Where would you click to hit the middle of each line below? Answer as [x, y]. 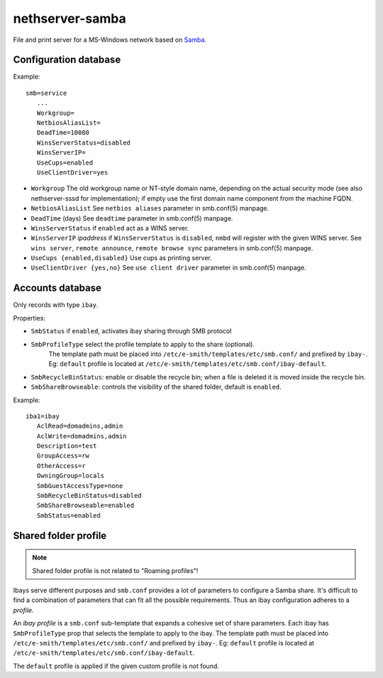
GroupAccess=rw [63, 456]
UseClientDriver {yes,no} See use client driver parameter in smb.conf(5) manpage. [168, 268]
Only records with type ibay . [56, 305]
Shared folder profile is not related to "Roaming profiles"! [115, 570]
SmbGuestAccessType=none [80, 485]
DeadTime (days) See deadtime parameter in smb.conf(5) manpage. [132, 218]
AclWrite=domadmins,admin [82, 436]
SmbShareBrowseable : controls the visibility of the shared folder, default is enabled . [156, 387]
